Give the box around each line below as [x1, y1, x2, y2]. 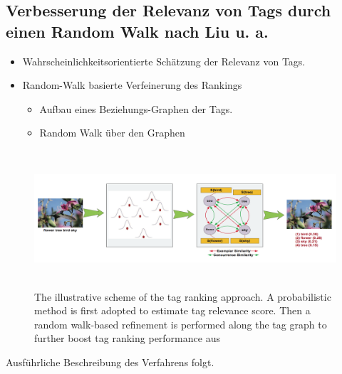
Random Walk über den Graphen [39, 125, 185, 140]
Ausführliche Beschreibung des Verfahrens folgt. [6, 354, 214, 369]
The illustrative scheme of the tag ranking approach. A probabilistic [34, 289, 331, 304]
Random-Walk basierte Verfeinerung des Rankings [22, 78, 242, 92]
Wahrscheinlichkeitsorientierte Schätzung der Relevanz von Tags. [22, 53, 306, 68]
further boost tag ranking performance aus [34, 331, 220, 346]
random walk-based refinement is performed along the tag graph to [34, 316, 327, 331]
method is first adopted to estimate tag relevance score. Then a [34, 303, 311, 318]
